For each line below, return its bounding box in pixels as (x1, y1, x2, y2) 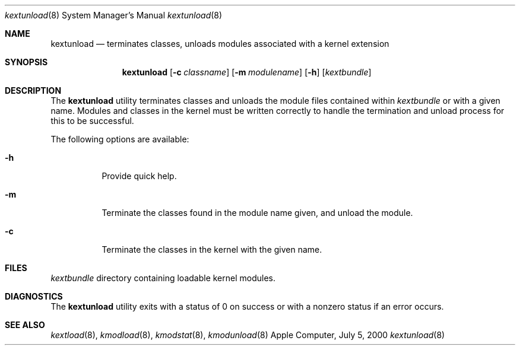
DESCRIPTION (5, 85, 62, 96)
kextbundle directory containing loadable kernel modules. (50, 273, 276, 283)
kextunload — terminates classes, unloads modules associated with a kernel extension (50, 39, 389, 49)
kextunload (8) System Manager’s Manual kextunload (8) (5, 10, 223, 20)
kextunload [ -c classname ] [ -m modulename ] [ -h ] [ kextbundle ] (122, 67, 372, 77)
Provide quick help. (102, 171, 177, 181)
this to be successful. (50, 116, 134, 126)
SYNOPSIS (5, 57, 48, 67)
